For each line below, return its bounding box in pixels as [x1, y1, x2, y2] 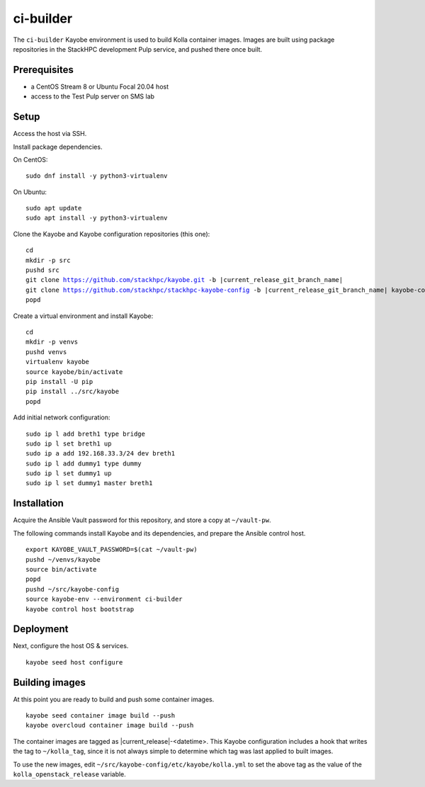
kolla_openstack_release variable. [13, 770, 127, 778]
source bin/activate [25, 565, 97, 573]
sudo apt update [25, 204, 82, 213]
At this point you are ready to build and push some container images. [13, 695, 215, 703]
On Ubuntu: [13, 188, 47, 196]
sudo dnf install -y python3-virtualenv [25, 172, 168, 180]
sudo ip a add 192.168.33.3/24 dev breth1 [25, 450, 176, 458]
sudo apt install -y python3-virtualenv [25, 214, 168, 222]
